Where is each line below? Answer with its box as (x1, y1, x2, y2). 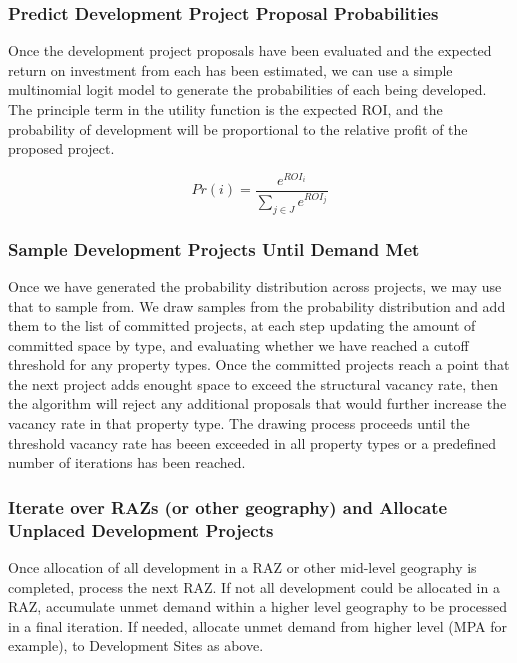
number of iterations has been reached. (8, 452, 246, 473)
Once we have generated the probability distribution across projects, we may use (8, 275, 502, 296)
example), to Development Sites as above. (8, 635, 264, 656)
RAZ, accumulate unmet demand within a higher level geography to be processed (8, 596, 507, 617)
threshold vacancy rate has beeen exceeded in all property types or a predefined (8, 432, 497, 453)
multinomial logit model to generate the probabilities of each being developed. (8, 79, 487, 100)
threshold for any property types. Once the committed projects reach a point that (8, 354, 510, 375)
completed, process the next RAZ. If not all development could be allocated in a (8, 576, 500, 597)
